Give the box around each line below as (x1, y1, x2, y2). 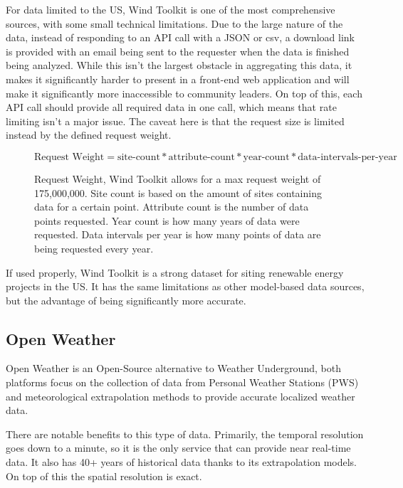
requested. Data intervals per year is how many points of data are (34, 227, 321, 242)
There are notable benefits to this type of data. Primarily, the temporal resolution (6, 426, 364, 441)
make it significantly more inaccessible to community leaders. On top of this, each (6, 85, 362, 100)
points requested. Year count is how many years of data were (34, 213, 300, 228)
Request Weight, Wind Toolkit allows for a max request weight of (34, 171, 321, 186)
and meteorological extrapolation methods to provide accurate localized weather (6, 388, 355, 403)
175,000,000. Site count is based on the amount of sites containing (34, 185, 322, 200)
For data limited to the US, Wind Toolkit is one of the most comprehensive (6, 2, 335, 16)
